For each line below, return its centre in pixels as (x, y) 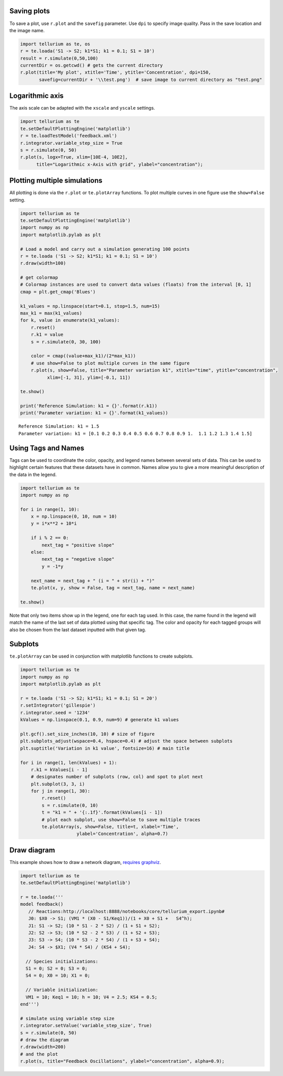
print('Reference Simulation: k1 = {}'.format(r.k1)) (89, 406)
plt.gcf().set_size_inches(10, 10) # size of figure (87, 734)
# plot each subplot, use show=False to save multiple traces (121, 820)
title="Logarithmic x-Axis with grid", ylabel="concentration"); (120, 164)
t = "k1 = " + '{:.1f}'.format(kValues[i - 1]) (102, 812)
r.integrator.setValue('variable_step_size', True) (86, 1026)
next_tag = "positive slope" (78, 545)
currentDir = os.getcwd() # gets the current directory (92, 65)
